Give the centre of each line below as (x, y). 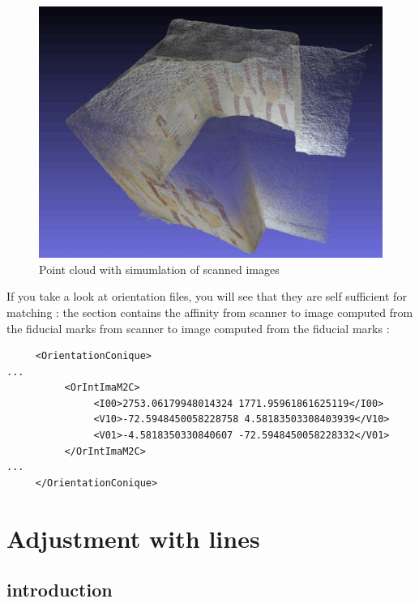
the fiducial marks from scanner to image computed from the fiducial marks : (198, 328)
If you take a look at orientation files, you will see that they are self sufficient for (207, 296)
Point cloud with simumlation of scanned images (159, 269)
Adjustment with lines (133, 538)
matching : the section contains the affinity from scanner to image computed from (210, 312)
